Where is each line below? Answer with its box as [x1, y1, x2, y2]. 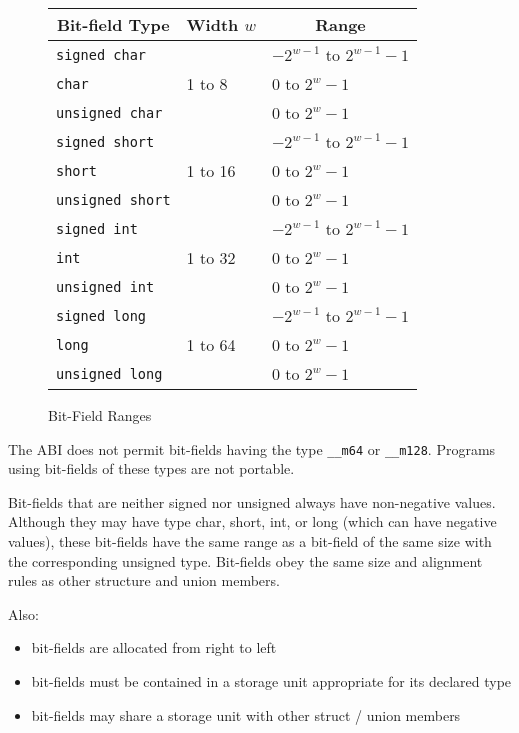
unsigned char [56, 104, 163, 121]
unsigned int [56, 278, 155, 295]
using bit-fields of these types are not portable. [8, 458, 295, 479]
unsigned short [56, 191, 171, 208]
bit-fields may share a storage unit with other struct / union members [31, 704, 461, 725]
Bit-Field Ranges [48, 405, 152, 425]
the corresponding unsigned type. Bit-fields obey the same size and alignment [8, 550, 483, 571]
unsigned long [56, 365, 163, 382]
